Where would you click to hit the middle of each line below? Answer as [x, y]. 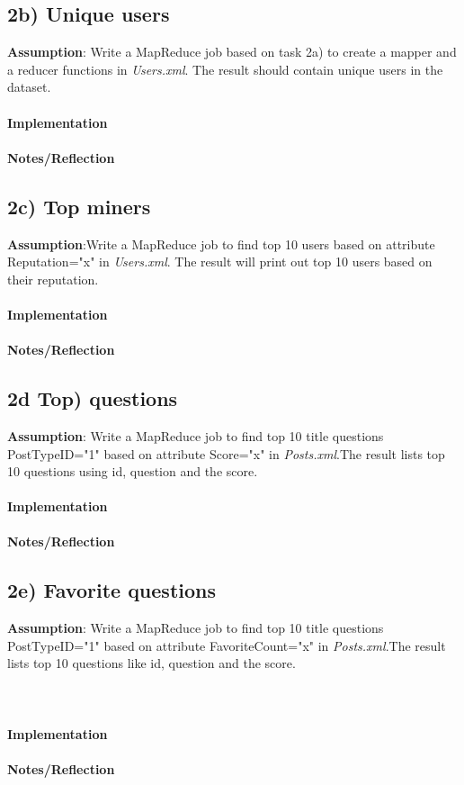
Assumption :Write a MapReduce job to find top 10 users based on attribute [221, 244]
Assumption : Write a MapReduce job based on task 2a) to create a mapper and [232, 52]
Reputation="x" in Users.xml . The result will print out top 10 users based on [220, 262]
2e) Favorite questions [112, 590]
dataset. [29, 87]
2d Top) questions [93, 398]
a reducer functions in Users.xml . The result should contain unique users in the [225, 69]
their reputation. [53, 279]
